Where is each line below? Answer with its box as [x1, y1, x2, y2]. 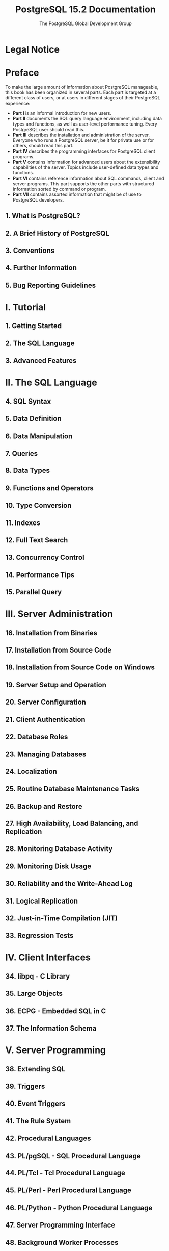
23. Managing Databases [5, 750, 87, 759]
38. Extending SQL [5, 1065, 66, 1073]
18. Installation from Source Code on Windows [5, 663, 155, 672]
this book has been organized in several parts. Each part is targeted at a [5, 89, 156, 95]
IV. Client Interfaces [5, 952, 91, 963]
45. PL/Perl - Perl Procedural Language [5, 1186, 131, 1195]
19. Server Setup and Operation [5, 680, 107, 689]
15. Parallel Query [5, 588, 62, 596]
